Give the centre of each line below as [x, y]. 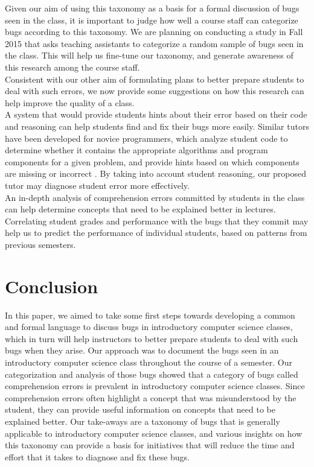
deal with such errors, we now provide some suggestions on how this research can [155, 91]
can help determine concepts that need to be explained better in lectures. [140, 209]
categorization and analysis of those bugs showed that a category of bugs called [152, 374]
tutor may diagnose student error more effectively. [97, 185]
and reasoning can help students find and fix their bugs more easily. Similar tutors [157, 126]
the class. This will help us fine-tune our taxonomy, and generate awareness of [149, 55]
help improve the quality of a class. [70, 102]
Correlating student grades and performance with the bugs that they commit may [157, 221]
